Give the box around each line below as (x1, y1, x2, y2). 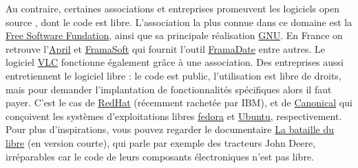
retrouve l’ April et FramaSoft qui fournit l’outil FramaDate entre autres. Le (6, 41, 326, 56)
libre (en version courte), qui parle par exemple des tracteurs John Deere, (6, 135, 316, 149)
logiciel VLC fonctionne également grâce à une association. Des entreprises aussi (6, 55, 344, 69)
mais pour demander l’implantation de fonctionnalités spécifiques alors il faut (6, 82, 332, 96)
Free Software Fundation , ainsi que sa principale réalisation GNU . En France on (6, 28, 343, 43)
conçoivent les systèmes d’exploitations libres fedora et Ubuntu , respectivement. (6, 108, 342, 123)
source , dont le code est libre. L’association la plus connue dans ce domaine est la (6, 14, 352, 29)
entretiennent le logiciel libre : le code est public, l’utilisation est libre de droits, (6, 68, 341, 82)
